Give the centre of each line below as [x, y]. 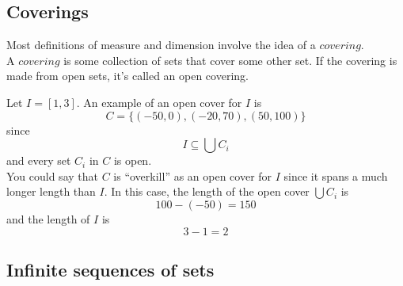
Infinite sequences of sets [110, 269]
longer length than [51, 191]
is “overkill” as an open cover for [193, 175]
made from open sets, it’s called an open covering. [127, 76]
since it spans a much [336, 175]
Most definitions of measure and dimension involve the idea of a [161, 45]
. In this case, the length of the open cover [207, 191]
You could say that [52, 175]
